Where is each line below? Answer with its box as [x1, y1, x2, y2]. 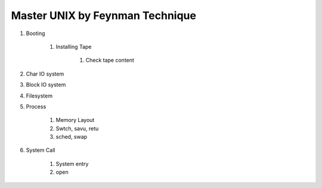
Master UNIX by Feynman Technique [11, 9, 197, 22]
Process [26, 103, 47, 110]
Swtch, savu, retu [55, 125, 99, 132]
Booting [26, 30, 45, 37]
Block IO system [26, 81, 66, 89]
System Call [26, 146, 55, 154]
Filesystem [26, 92, 53, 99]
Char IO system [26, 70, 64, 77]
